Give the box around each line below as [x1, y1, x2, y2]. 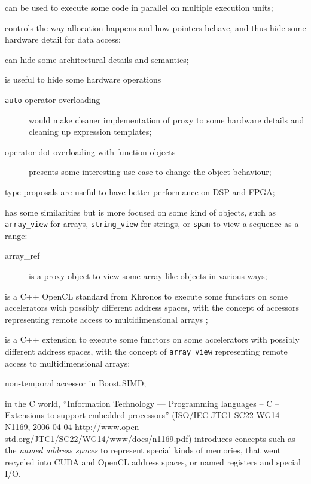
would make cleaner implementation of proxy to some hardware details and [29, 113, 304, 126]
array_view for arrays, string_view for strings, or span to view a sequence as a [5, 217, 299, 230]
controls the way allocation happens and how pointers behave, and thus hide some [5, 21, 306, 34]
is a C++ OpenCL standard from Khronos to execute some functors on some [5, 289, 288, 302]
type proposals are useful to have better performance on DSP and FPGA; [5, 186, 275, 198]
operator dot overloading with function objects [5, 145, 176, 158]
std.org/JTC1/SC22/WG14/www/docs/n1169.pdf [5, 432, 188, 444]
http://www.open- [75, 421, 142, 433]
